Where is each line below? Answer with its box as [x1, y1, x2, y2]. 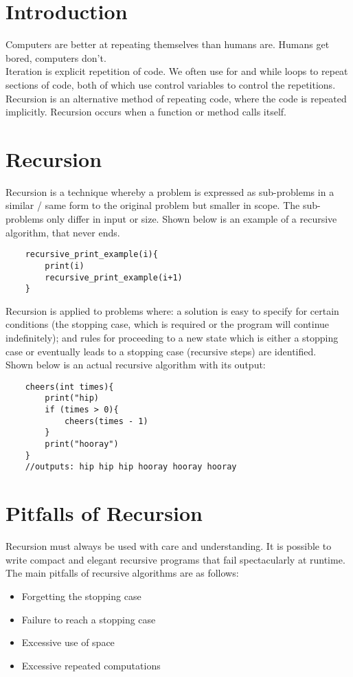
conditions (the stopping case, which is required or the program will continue [5, 317, 330, 331]
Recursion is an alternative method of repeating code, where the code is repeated [5, 91, 347, 105]
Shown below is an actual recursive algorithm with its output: [5, 357, 266, 372]
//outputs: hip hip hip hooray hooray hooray [25, 462, 237, 472]
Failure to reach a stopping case [21, 612, 156, 626]
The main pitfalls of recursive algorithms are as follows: [5, 566, 239, 580]
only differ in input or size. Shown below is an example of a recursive [47, 212, 337, 225]
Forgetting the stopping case [21, 588, 141, 603]
